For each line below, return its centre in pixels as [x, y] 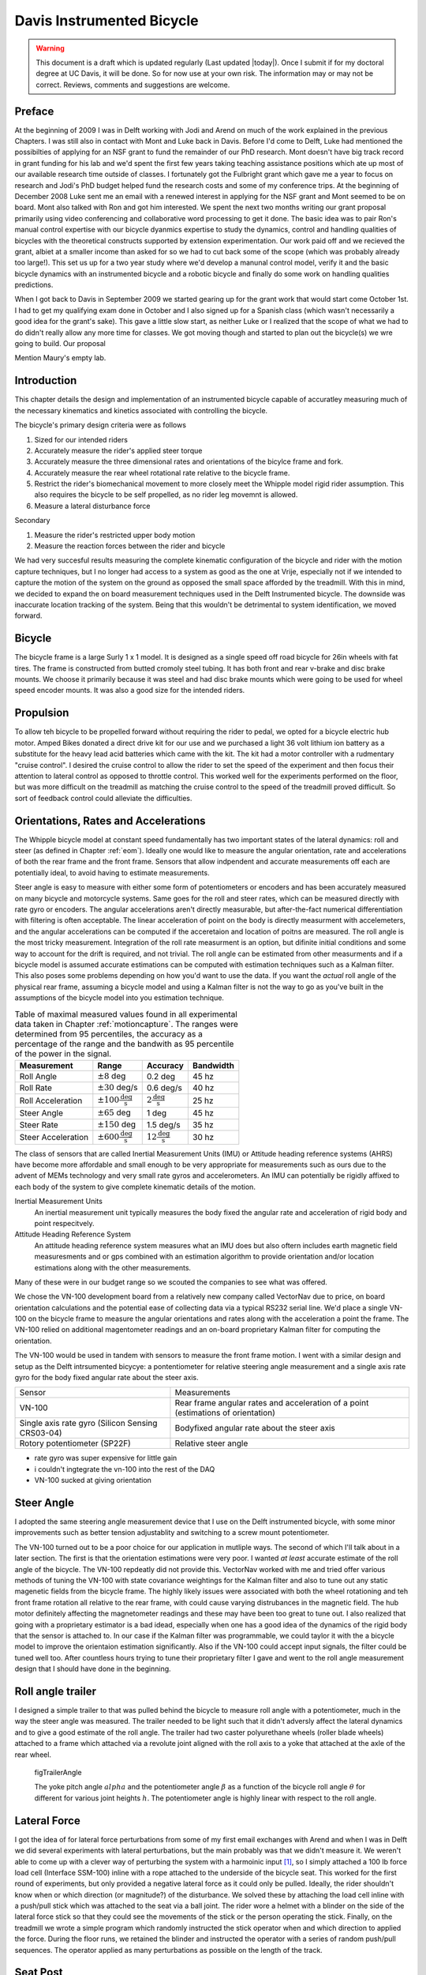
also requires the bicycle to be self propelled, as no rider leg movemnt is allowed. [166, 495]
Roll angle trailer [56, 1691]
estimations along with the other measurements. [113, 1267]
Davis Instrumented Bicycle [106, 21]
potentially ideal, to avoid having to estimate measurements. [112, 872]
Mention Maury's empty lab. [60, 358]
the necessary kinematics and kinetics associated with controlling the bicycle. [141, 410]
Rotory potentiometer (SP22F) [75, 1443]
